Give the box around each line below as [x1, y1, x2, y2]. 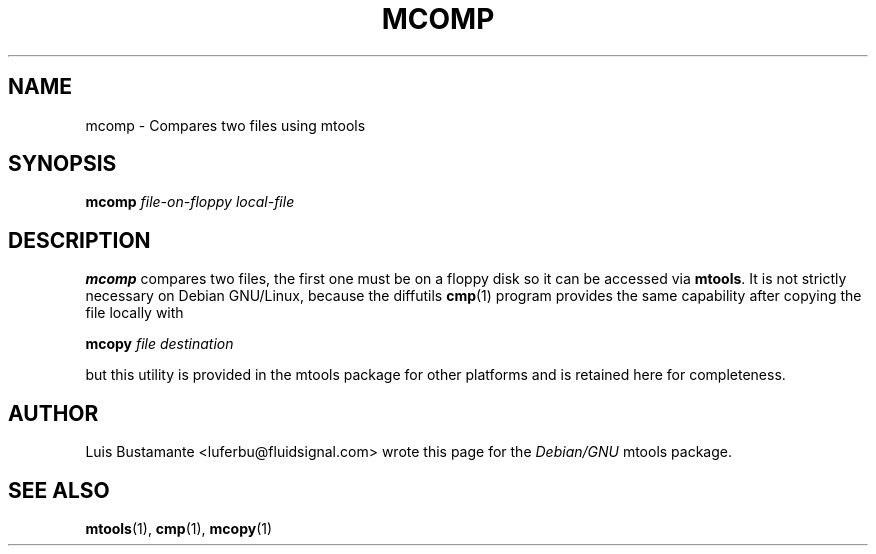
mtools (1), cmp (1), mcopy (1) [85, 519, 273, 537]
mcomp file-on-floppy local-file [85, 193, 295, 211]
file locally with [85, 304, 184, 322]
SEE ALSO [8, 477, 110, 503]
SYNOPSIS [8, 151, 117, 177]
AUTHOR [8, 400, 99, 426]
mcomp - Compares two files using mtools [85, 116, 366, 134]
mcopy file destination [85, 335, 234, 353]
